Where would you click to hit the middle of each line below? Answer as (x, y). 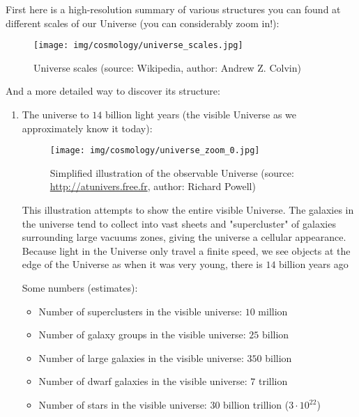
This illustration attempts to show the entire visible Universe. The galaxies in (188, 210)
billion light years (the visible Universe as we (201, 115)
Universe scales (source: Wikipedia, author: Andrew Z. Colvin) (167, 67)
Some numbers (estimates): (80, 288)
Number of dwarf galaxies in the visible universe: (143, 381)
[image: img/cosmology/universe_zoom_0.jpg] (155, 151)
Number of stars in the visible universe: (123, 404)
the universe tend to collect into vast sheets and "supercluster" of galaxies (179, 223)
